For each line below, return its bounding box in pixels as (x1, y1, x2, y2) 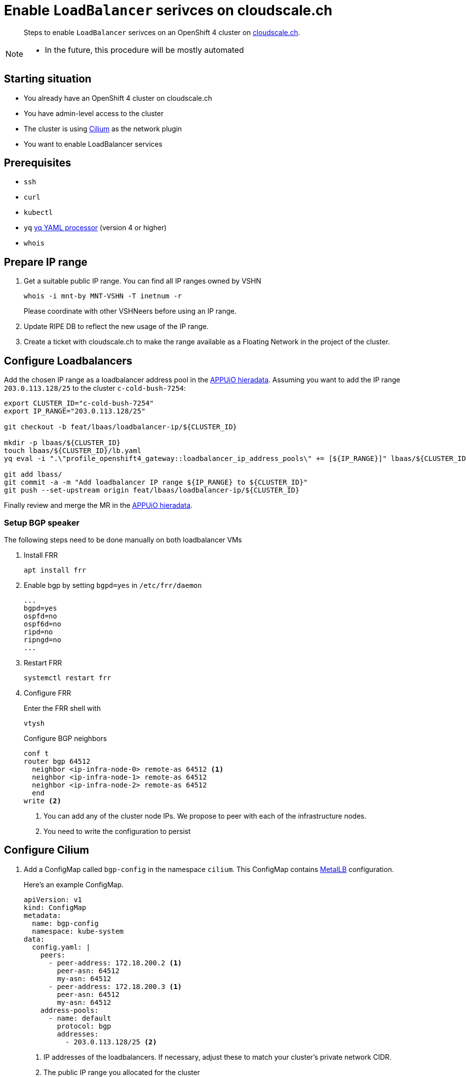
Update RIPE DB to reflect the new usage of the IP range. (24, 322, 209, 331)
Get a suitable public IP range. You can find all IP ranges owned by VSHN (24, 277, 261, 286)
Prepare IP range (4, 255, 88, 268)
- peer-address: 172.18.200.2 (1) (48, 958, 182, 967)
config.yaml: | (32, 943, 90, 951)
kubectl (24, 208, 53, 217)
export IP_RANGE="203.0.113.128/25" (4, 407, 146, 415)
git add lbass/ (4, 470, 63, 479)
